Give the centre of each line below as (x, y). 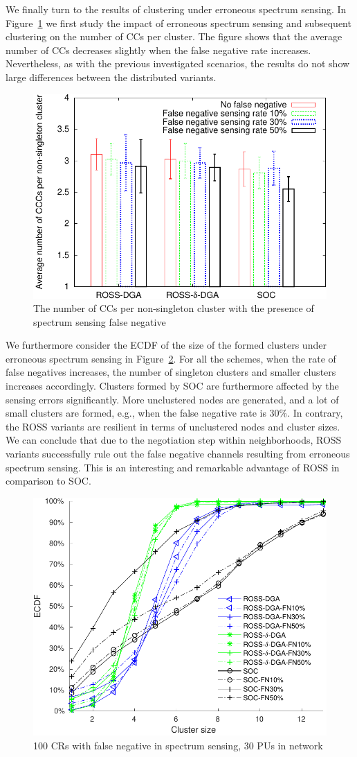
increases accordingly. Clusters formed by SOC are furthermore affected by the (172, 386)
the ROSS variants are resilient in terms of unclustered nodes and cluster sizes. (173, 426)
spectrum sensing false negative (100, 321)
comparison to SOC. (48, 481)
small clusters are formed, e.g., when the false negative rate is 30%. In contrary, (174, 413)
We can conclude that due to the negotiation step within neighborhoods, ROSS (174, 440)
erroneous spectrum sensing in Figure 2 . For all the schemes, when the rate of (171, 358)
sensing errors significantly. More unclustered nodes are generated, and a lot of (172, 399)
